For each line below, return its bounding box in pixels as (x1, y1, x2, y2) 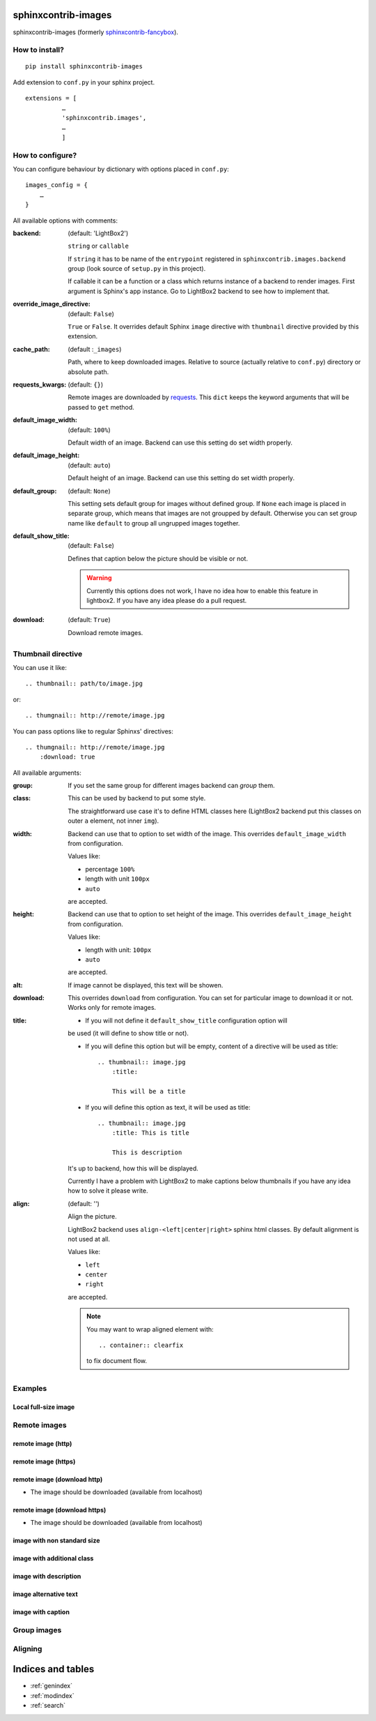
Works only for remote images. (68, 1004, 157, 1012)
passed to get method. (68, 403, 135, 411)
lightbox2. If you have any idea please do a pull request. (86, 597, 247, 605)
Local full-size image (13, 1403, 75, 1411)
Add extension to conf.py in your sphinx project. (13, 77, 155, 87)
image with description (13, 1572, 81, 1581)
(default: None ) (68, 486, 111, 495)
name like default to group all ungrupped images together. (68, 519, 240, 527)
